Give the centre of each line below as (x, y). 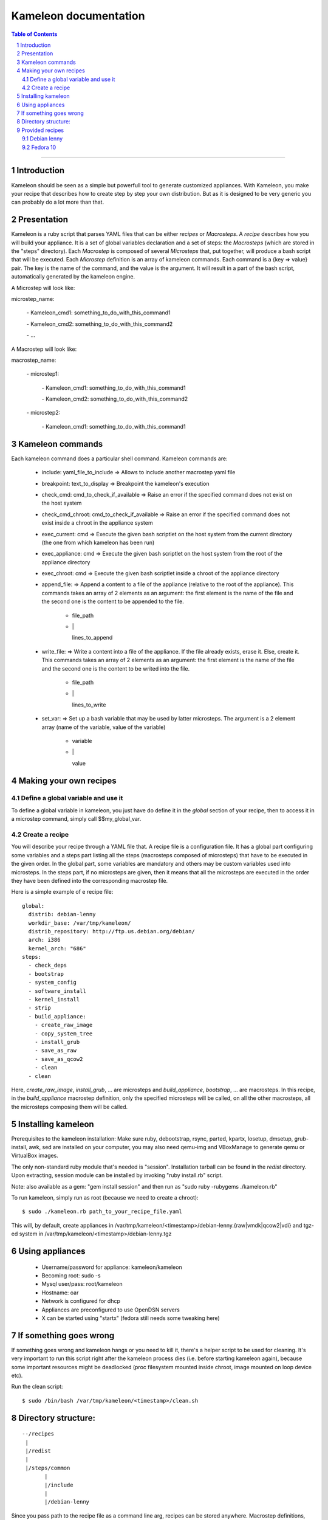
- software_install (57, 991)
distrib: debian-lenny (62, 914)
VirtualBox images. (35, 1156)
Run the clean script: (37, 1387)
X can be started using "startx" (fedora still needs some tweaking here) (131, 1318)
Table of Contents (34, 34)
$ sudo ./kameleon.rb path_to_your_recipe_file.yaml (102, 1212)
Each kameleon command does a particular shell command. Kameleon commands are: (119, 458)
